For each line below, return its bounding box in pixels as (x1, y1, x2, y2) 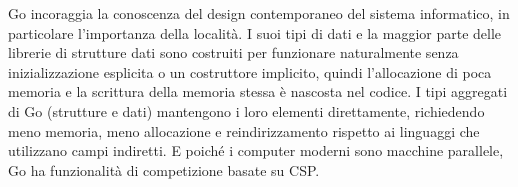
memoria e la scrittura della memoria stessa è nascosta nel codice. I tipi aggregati (8, 81, 508, 102)
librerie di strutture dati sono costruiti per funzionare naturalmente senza (8, 42, 459, 63)
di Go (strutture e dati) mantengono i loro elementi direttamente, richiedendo (8, 100, 485, 121)
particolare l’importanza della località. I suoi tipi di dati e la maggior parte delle (8, 22, 502, 43)
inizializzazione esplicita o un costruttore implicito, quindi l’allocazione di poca (8, 61, 492, 82)
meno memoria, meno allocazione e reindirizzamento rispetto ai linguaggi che (8, 120, 480, 141)
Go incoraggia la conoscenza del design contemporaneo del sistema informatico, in (8, 3, 510, 23)
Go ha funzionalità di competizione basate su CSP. (8, 159, 320, 180)
